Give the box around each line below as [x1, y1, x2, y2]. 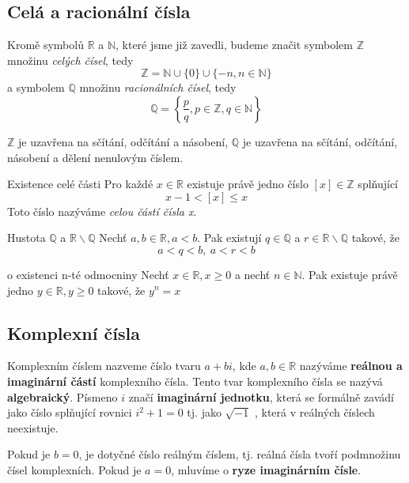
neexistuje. [7, 419, 59, 436]
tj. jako [187, 404, 222, 421]
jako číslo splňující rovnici [7, 404, 132, 421]
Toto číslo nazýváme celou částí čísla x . [7, 202, 197, 219]
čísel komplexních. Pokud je [7, 461, 142, 477]
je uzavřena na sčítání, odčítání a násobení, [18, 133, 229, 149]
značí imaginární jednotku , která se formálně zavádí [128, 388, 394, 405]
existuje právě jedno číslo [187, 175, 309, 192]
